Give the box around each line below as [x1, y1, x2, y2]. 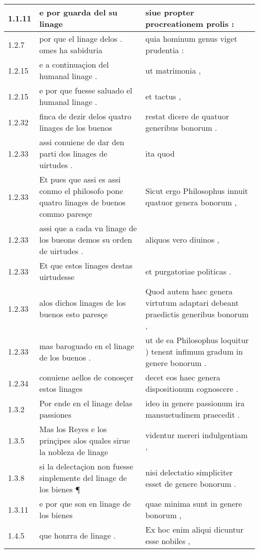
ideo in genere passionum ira [145, 397, 245, 409]
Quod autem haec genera [145, 285, 233, 297]
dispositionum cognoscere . [145, 383, 239, 394]
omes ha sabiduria [39, 44, 103, 56]
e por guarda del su [39, 6, 118, 18]
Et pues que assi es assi [39, 174, 121, 185]
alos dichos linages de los [39, 297, 126, 308]
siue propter [145, 6, 194, 18]
